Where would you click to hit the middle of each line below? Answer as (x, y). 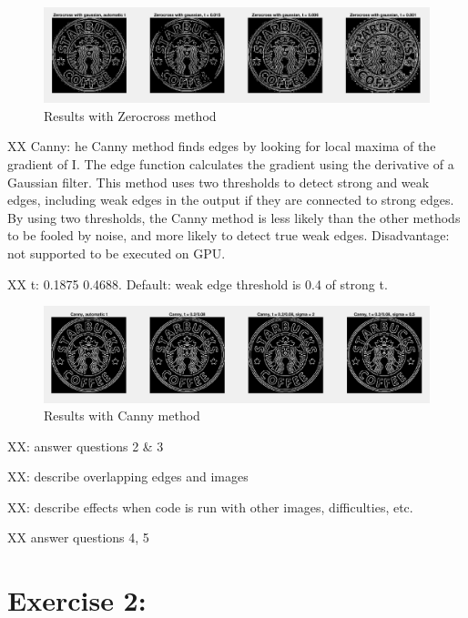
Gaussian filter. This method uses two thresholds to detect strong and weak (219, 182)
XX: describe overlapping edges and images (128, 476)
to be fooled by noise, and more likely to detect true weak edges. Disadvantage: (229, 235)
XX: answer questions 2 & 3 (86, 446)
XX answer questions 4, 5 (78, 537)
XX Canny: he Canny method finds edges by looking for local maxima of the (222, 146)
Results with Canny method (122, 415)
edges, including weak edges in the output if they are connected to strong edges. (231, 200)
